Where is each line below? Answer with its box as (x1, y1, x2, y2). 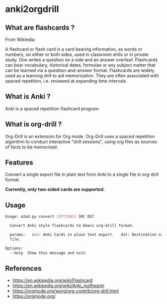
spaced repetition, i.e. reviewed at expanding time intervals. (5, 78, 128, 84)
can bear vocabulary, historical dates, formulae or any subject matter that (5, 62, 156, 68)
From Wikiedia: (5, 36, 36, 42)
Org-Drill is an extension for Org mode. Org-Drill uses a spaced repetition (5, 133, 155, 139)
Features (5, 158, 33, 167)
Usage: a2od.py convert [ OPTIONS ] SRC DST (5, 214, 94, 219)
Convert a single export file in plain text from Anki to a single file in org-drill (5, 171, 159, 177)
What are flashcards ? (5, 23, 75, 32)
